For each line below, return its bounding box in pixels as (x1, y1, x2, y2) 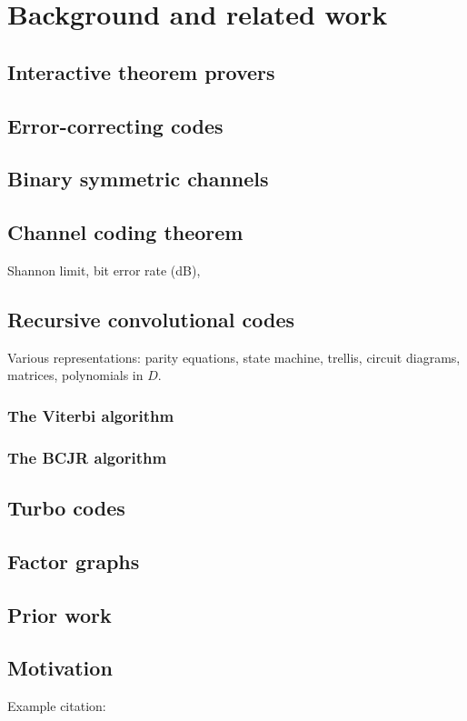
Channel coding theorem (7, 218, 243, 246)
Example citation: (7, 696, 106, 716)
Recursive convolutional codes (7, 305, 295, 333)
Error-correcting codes (7, 111, 224, 139)
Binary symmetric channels (7, 165, 269, 193)
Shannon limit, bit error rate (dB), (7, 260, 201, 279)
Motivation (7, 654, 113, 682)
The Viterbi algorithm (7, 404, 174, 426)
